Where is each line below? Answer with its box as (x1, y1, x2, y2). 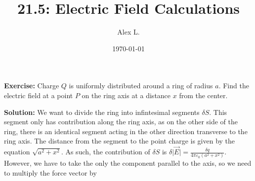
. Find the (218, 80, 249, 91)
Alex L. (117, 27, 140, 37)
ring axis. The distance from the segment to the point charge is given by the (4, 136, 235, 146)
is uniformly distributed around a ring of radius (69, 80, 213, 91)
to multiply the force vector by (4, 168, 97, 178)
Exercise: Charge (4, 80, 59, 91)
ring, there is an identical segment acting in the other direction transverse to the (4, 126, 248, 136)
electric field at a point (4, 90, 73, 100)
